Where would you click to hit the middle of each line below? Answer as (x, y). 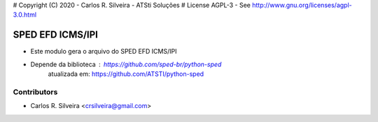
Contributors (35, 92)
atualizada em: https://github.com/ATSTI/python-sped (126, 74)
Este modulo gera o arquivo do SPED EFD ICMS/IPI (104, 52)
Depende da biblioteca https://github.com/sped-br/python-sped (126, 64)
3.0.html (25, 15)
